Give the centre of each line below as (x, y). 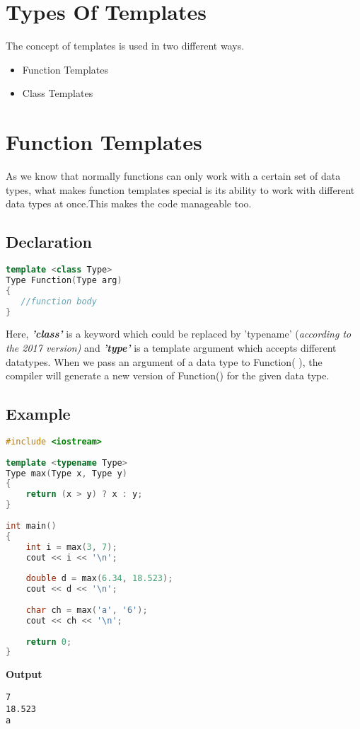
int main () (31, 526)
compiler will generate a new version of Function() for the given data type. (168, 375)
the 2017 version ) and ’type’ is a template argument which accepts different (171, 347)
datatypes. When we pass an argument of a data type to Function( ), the (164, 361)
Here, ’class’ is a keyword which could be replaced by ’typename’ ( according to (179, 334)
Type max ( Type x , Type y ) (66, 473)
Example (38, 414)
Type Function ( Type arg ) (64, 280)
